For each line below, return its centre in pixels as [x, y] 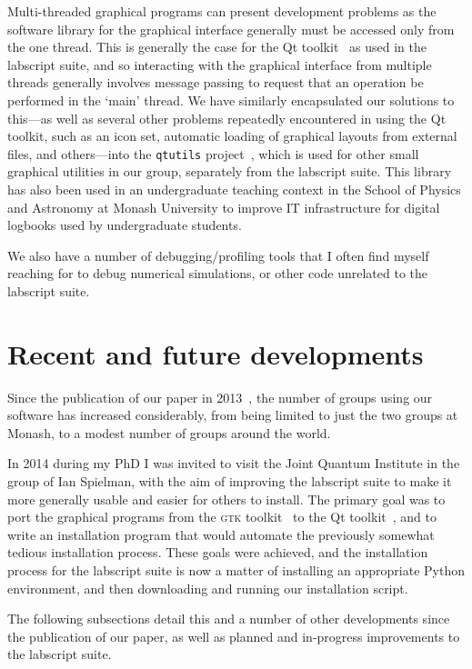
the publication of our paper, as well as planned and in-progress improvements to [234, 636]
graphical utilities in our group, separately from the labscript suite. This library [230, 171]
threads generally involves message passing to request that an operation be [216, 82]
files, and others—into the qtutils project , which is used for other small [213, 153]
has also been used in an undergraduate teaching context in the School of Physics [234, 189]
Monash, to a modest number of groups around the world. [169, 432]
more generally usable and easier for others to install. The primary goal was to [226, 499]
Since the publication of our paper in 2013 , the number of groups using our [220, 397]
